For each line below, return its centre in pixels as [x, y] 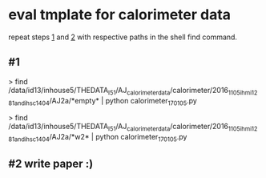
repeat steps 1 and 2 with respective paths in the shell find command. [123, 37]
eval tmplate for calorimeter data [119, 15]
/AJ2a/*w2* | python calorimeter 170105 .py [118, 138]
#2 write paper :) [51, 164]
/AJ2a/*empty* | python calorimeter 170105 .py [123, 101]
